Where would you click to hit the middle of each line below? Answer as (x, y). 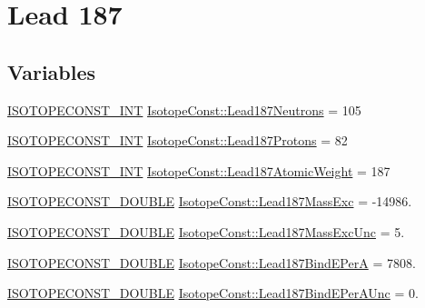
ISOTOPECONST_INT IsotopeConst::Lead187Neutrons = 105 (184, 109)
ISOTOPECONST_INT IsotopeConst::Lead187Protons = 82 (178, 140)
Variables (52, 71)
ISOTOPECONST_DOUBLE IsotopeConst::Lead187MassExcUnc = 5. (206, 231)
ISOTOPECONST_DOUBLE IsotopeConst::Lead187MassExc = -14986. (210, 201)
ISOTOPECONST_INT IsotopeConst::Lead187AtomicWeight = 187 (199, 170)
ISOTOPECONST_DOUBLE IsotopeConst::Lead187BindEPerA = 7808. (212, 262)
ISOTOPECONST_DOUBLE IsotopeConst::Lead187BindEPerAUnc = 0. (213, 293)
